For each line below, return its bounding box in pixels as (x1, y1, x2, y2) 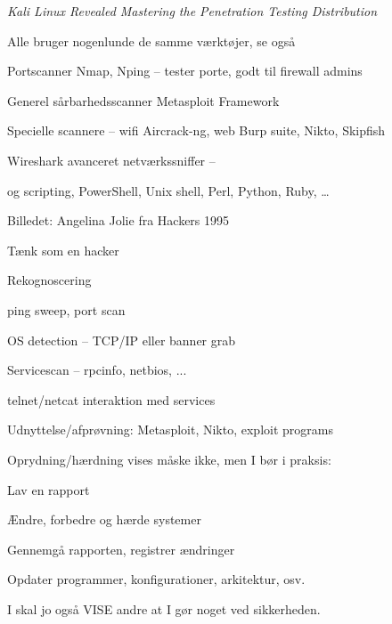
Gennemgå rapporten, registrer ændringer (7, 539, 235, 558)
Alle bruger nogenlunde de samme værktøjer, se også (7, 31, 296, 50)
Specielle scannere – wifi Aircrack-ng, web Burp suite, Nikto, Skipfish (7, 121, 386, 140)
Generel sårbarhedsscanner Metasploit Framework (7, 91, 280, 109)
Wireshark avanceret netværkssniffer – (7, 150, 216, 169)
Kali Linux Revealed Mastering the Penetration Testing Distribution (7, 2, 378, 20)
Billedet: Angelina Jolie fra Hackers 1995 (7, 211, 230, 230)
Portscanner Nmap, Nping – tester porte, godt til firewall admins (7, 61, 363, 80)
